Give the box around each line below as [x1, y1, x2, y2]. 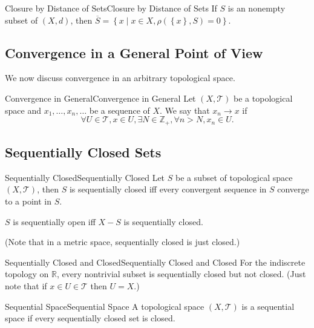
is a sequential [241, 300, 295, 312]
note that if [5, 279, 47, 292]
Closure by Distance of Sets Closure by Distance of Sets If [5, 2, 217, 14]
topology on [5, 267, 49, 280]
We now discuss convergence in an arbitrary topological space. [5, 71, 235, 84]
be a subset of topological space [175, 171, 293, 183]
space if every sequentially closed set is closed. [5, 312, 175, 324]
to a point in [5, 195, 52, 208]
